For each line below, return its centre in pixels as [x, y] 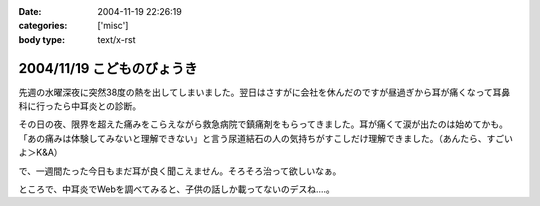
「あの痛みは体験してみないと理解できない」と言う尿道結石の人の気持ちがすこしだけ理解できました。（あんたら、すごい [266, 138]
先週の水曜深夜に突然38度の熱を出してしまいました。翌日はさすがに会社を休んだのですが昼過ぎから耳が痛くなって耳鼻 [264, 92]
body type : [41, 39]
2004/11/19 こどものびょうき [108, 68]
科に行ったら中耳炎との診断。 [80, 106]
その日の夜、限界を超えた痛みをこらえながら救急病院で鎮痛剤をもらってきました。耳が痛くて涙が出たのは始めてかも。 [263, 124]
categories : [43, 26]
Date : [30, 11]
